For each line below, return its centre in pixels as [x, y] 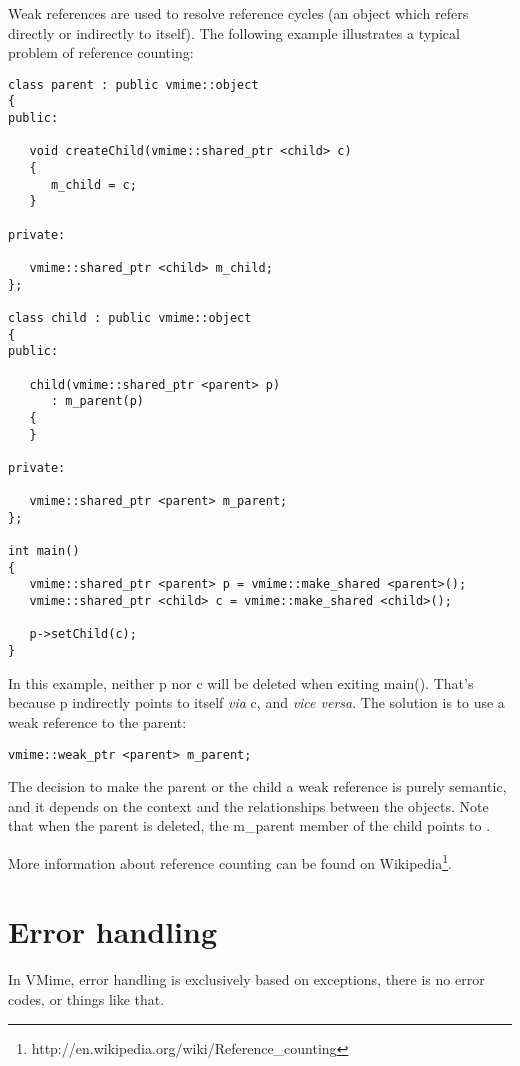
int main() [44, 551]
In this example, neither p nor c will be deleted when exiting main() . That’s [241, 682]
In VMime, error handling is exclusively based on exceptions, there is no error [246, 979]
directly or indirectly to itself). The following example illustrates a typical [234, 32]
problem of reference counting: [101, 52]
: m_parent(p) [97, 401]
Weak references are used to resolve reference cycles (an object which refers [238, 13]
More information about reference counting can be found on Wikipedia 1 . [230, 861]
